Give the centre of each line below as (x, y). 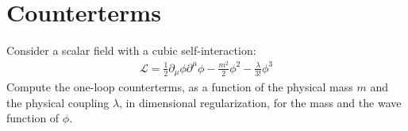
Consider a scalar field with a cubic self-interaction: (131, 50)
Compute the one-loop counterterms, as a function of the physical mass (180, 87)
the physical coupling (58, 102)
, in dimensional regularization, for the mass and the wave (260, 102)
